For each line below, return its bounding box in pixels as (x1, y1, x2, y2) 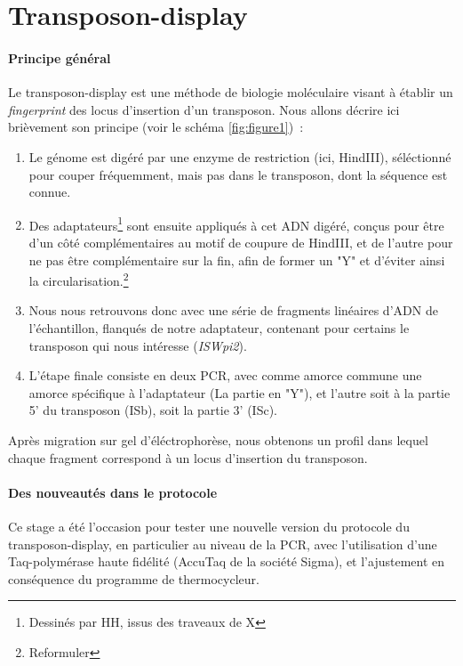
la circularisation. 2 (28, 269, 129, 289)
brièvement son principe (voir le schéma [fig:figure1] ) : (8, 118, 304, 136)
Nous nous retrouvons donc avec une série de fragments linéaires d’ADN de (28, 301, 438, 320)
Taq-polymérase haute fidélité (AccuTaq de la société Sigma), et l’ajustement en (8, 552, 445, 571)
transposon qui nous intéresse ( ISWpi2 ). (28, 336, 247, 354)
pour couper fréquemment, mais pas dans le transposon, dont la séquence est (28, 165, 448, 183)
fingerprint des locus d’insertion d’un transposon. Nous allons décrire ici (8, 100, 400, 118)
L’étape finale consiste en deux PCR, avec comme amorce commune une (28, 366, 422, 385)
